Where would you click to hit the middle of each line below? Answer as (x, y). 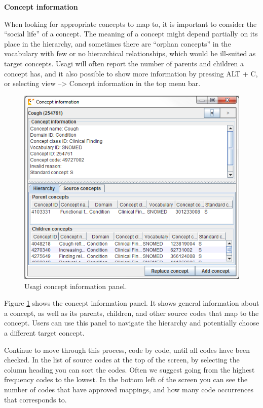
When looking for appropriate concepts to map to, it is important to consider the (130, 24)
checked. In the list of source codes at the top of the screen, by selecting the (122, 360)
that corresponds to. (35, 399)
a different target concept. (44, 333)
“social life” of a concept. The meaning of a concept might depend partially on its (131, 34)
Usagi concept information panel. (76, 286)
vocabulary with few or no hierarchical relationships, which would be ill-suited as (130, 53)
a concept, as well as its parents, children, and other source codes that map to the (131, 313)
